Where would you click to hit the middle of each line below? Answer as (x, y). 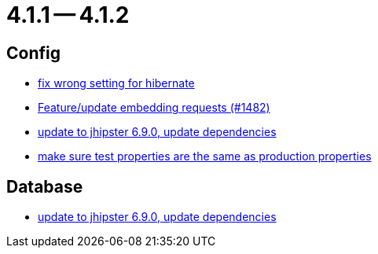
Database (45, 186)
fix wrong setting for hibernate (116, 83)
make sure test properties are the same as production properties (205, 156)
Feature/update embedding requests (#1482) (154, 108)
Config (33, 53)
